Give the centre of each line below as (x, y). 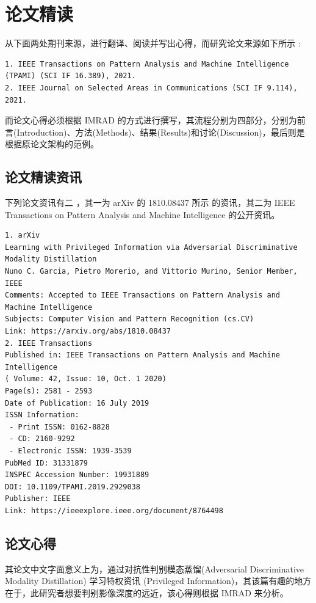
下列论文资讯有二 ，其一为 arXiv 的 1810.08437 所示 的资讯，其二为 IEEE (150, 203)
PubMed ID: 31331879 (47, 463)
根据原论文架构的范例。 (52, 144)
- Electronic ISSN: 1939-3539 (70, 451)
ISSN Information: (42, 415)
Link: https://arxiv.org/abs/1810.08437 (88, 331)
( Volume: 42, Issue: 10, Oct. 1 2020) (86, 379)
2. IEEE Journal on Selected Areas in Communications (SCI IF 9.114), (151, 88)
